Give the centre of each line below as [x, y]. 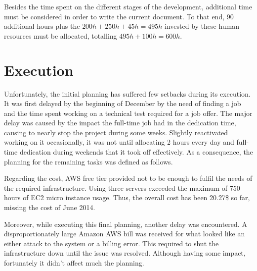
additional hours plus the [42, 26]
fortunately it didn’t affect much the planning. [74, 263]
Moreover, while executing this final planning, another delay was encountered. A [126, 224]
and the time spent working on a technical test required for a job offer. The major [128, 113]
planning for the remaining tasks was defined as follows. [88, 161]
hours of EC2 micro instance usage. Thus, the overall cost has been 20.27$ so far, [127, 197]
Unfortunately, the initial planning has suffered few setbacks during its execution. [127, 93]
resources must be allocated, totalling [61, 35]
